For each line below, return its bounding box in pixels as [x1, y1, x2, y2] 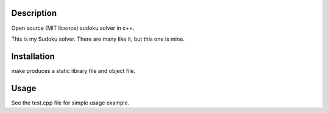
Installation [11, 51, 55, 61]
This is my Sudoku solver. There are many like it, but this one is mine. [11, 35, 185, 43]
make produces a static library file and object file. [11, 67, 136, 74]
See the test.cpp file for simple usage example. [11, 99, 130, 106]
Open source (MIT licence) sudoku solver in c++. [11, 24, 135, 32]
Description [11, 8, 57, 18]
